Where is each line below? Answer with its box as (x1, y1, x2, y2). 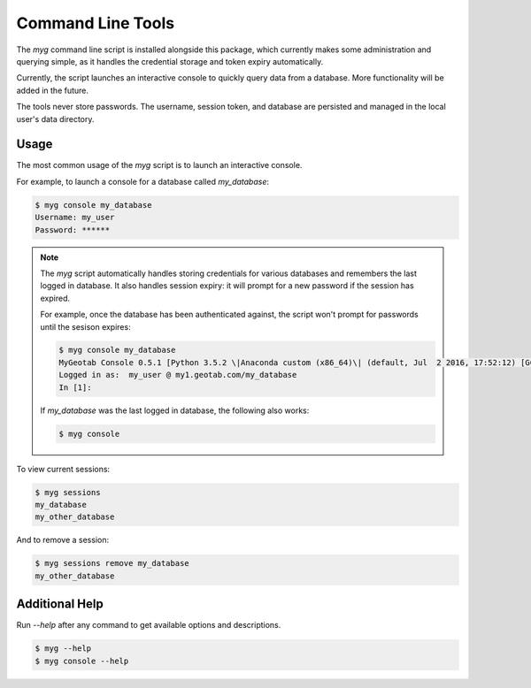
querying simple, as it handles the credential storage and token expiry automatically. (16, 56, 324, 66)
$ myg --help (35, 644, 92, 654)
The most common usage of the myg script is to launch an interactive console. (16, 160, 303, 171)
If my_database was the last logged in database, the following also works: (40, 405, 310, 416)
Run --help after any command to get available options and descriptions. (16, 620, 281, 631)
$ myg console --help (35, 655, 129, 666)
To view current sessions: (16, 463, 111, 474)
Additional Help (16, 597, 104, 612)
